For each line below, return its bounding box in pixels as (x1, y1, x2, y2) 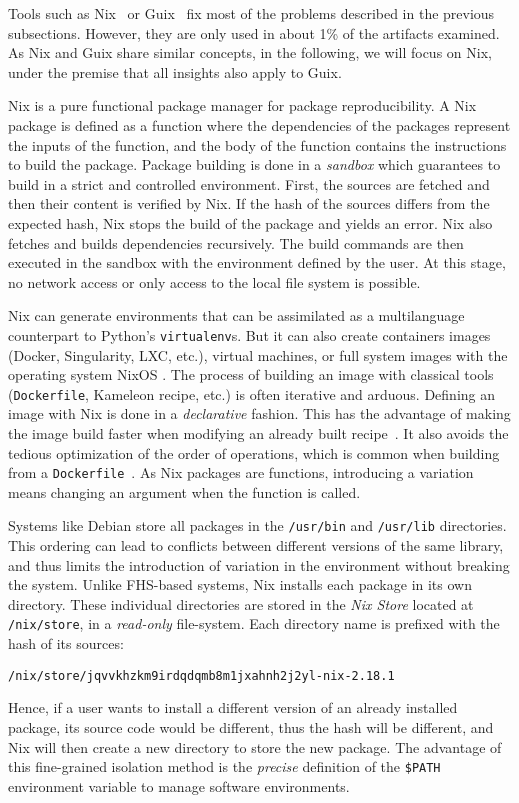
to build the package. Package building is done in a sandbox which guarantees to (8, 154, 501, 175)
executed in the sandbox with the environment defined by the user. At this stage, (8, 252, 506, 273)
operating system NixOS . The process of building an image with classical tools (8, 364, 494, 385)
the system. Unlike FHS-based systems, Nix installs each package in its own (8, 574, 472, 595)
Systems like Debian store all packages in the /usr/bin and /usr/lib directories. (8, 515, 507, 536)
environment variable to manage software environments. (8, 775, 350, 796)
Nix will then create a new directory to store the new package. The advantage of (8, 736, 502, 757)
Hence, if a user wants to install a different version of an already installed (8, 697, 458, 718)
